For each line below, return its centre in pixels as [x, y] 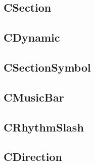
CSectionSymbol [47, 67]
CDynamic [32, 37]
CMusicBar [34, 97]
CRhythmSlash [44, 127]
